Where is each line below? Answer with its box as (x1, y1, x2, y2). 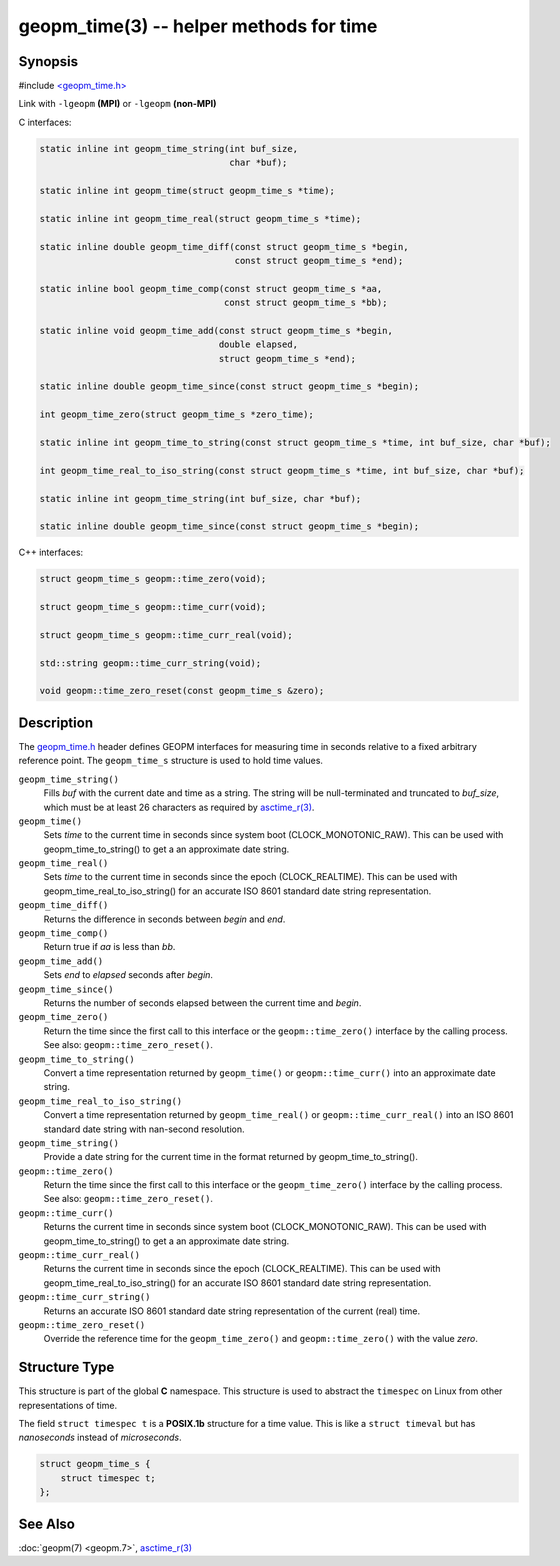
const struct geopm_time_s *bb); (223, 297, 388, 309)
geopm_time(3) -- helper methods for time (18, 15, 378, 37)
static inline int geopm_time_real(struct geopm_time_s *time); (39, 213, 362, 224)
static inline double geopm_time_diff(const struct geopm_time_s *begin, (39, 241, 409, 252)
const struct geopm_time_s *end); (234, 255, 404, 266)
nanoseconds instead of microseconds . (18, 1431, 182, 1444)
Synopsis (18, 53, 79, 70)
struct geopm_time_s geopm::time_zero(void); (39, 573, 267, 585)
